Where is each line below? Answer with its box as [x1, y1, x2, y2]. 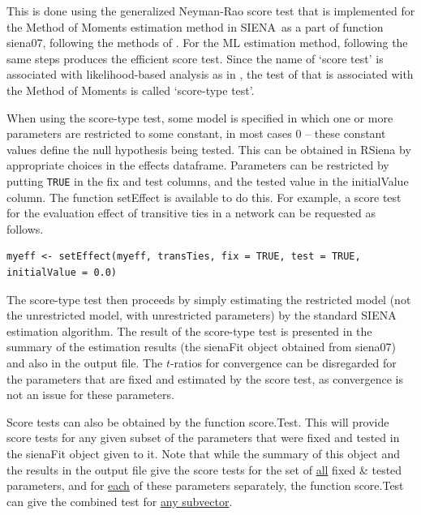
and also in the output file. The [6, 354, 163, 371]
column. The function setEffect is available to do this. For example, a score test [6, 188, 402, 205]
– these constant [305, 125, 386, 142]
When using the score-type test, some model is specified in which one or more [6, 109, 393, 126]
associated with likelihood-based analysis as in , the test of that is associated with [6, 66, 414, 83]
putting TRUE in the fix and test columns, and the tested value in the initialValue [6, 172, 409, 189]
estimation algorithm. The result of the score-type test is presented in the [6, 322, 372, 339]
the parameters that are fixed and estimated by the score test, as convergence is [6, 370, 404, 387]
